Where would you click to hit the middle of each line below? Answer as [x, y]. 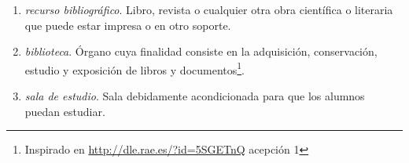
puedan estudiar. [65, 111]
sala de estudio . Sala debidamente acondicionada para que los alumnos [195, 96]
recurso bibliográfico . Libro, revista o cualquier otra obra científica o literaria [209, 9]
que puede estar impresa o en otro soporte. [128, 25]
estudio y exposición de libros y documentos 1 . [135, 68]
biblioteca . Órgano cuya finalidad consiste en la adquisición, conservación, [201, 51]
